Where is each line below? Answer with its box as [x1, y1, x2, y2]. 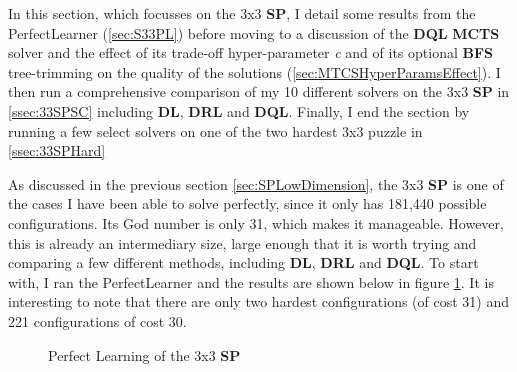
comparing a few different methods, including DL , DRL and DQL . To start [8, 252, 479, 273]
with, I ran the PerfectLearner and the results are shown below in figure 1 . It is [8, 271, 494, 292]
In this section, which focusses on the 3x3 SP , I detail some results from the [8, 3, 476, 23]
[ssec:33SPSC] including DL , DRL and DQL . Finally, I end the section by [8, 100, 470, 121]
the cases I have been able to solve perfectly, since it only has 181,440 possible [8, 193, 487, 214]
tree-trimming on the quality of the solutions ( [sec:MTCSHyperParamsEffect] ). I [8, 61, 501, 82]
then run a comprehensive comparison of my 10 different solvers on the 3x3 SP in [8, 81, 510, 102]
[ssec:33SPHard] [8, 140, 106, 161]
